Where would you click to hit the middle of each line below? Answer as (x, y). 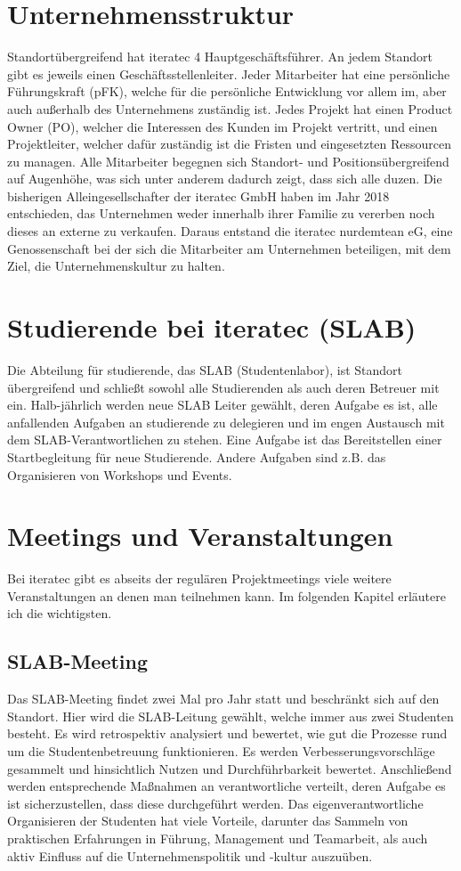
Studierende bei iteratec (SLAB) (212, 327)
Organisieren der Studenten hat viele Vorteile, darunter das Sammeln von (208, 821)
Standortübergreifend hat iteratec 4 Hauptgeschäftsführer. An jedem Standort (220, 57)
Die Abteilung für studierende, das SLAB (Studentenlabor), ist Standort (205, 369)
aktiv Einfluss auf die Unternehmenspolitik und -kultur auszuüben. (190, 855)
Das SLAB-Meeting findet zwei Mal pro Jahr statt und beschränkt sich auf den (223, 699)
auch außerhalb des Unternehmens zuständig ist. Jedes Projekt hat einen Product (230, 108)
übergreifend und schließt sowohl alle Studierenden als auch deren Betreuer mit (223, 387)
